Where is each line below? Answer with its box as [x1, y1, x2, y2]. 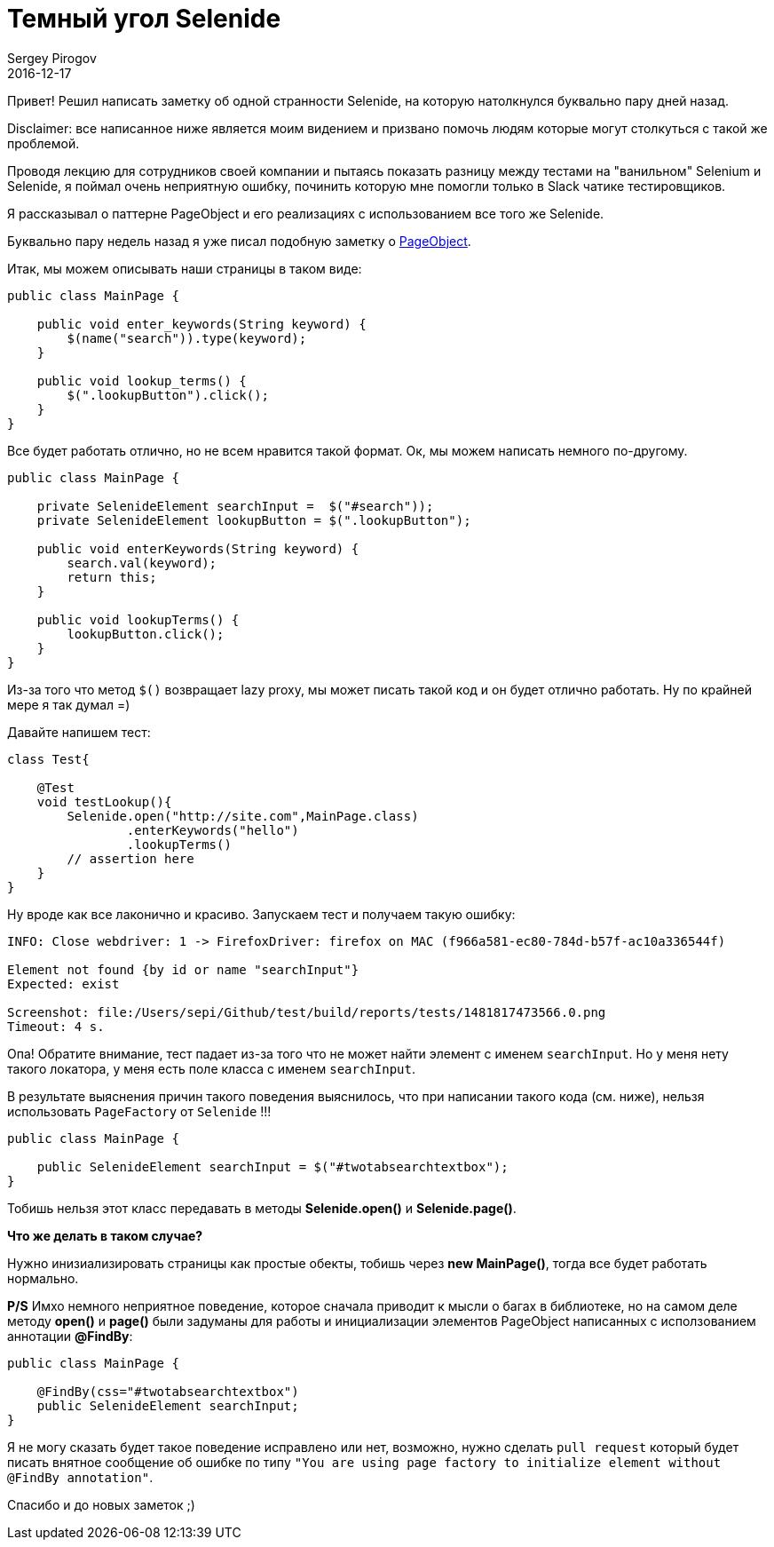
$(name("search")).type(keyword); [67, 330, 307, 345]
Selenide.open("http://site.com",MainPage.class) [67, 808, 419, 823]
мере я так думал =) [7, 696, 130, 712]
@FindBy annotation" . [7, 1469, 154, 1485]
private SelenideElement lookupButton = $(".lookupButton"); [36, 512, 471, 528]
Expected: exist [7, 976, 120, 991]
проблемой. [7, 135, 80, 151]
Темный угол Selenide [7, 4, 281, 34]
